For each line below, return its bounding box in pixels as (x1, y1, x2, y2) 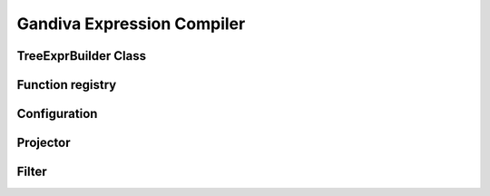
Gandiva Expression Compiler (16, 14, 246, 34)
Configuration (16, 106, 98, 122)
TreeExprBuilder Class (16, 48, 147, 64)
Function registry (16, 77, 117, 93)
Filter (16, 164, 47, 180)
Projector (16, 135, 71, 151)
